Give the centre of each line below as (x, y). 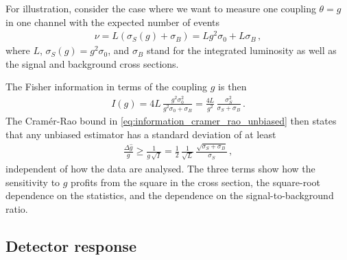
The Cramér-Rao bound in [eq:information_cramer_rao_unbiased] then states (171, 121)
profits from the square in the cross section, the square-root (196, 182)
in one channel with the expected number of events (112, 22)
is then (232, 87)
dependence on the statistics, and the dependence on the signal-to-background (170, 195)
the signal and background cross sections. (92, 63)
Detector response (71, 245)
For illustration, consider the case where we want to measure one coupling (161, 8)
